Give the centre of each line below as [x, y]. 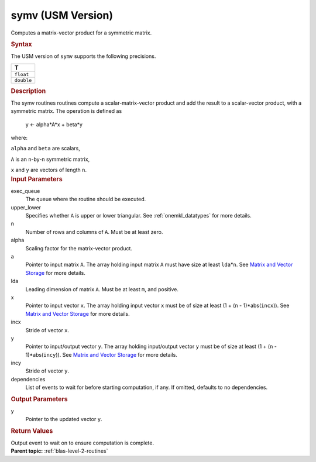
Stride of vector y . [47, 371]
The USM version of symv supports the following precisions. [83, 56]
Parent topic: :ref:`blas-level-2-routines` [59, 451]
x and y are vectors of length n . [49, 170]
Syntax [21, 44]
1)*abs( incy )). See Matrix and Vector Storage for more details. [102, 354]
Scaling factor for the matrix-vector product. [79, 248]
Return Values [32, 431]
